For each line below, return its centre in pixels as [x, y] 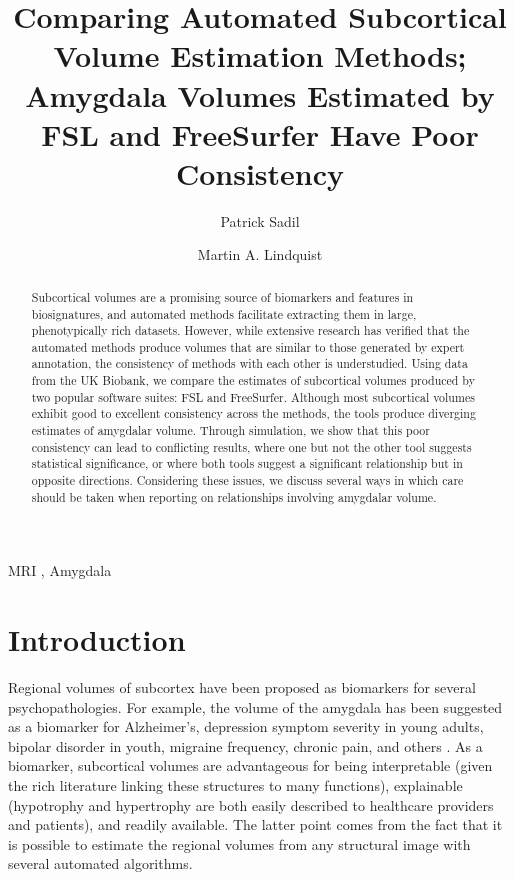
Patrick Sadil [260, 220]
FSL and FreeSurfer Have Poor [260, 133]
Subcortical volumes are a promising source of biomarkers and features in [222, 296]
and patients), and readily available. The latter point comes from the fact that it [255, 824]
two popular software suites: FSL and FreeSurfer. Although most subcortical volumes [253, 396]
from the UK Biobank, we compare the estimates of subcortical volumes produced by [253, 380]
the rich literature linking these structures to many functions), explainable [235, 785]
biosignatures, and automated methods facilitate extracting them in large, [224, 313]
